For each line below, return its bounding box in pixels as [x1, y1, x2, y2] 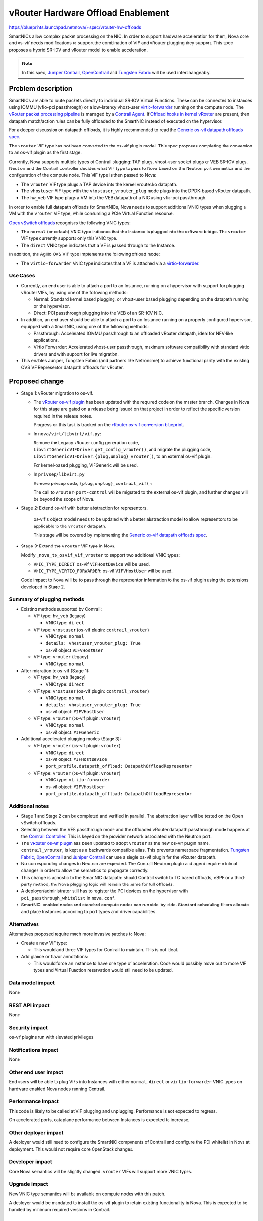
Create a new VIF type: [21, 940, 68, 946]
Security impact [9, 1024, 48, 1031]
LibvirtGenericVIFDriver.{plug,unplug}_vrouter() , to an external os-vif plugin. [33, 453, 212, 459]
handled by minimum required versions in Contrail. [9, 1206, 111, 1212]
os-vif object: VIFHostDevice [45, 757, 107, 762]
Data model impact [9, 979, 55, 986]
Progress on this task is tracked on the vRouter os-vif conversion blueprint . [33, 421, 184, 427]
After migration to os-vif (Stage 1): [21, 667, 90, 674]
